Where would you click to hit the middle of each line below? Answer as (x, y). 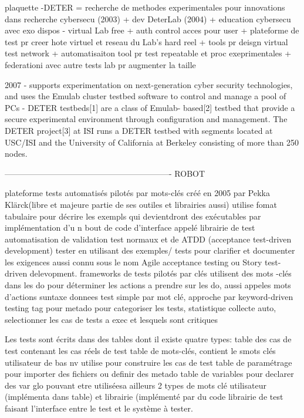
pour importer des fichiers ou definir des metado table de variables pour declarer (149, 374)
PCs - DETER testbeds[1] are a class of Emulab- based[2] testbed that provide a (150, 107)
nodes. (16, 154)
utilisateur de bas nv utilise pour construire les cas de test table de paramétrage (148, 362)
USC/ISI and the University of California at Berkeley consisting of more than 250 (152, 142)
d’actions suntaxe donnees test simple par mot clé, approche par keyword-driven (149, 296)
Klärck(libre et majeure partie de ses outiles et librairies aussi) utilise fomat (141, 204)
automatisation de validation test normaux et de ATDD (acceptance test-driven (148, 239)
